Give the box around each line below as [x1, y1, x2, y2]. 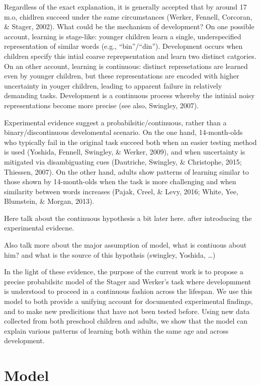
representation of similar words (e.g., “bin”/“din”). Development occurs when [4, 41, 243, 51]
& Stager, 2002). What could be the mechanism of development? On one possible [4, 21, 254, 32]
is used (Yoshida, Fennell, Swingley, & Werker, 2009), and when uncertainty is [4, 146, 245, 157]
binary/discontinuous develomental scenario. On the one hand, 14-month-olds [4, 127, 243, 137]
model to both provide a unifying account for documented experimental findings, [4, 296, 253, 306]
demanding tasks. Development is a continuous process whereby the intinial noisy [4, 90, 255, 101]
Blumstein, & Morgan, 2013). [4, 196, 95, 206]
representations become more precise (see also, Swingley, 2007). [4, 100, 199, 110]
